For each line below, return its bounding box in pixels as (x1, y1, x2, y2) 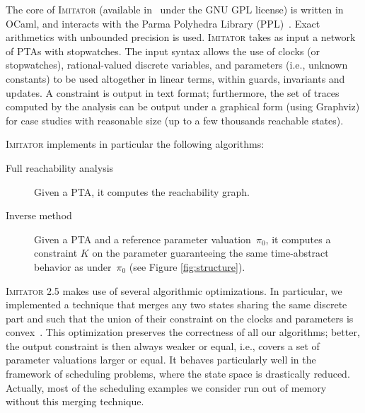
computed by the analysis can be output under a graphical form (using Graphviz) (6, 99, 360, 114)
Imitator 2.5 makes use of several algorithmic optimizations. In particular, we (6, 283, 342, 298)
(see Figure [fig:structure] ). (129, 259, 245, 274)
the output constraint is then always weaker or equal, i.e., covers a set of (6, 338, 320, 353)
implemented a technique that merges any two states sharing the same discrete (6, 297, 347, 312)
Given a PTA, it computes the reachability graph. (34, 184, 250, 199)
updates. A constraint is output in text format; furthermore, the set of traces (6, 85, 340, 100)
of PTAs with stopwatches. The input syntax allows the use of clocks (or (6, 43, 320, 58)
